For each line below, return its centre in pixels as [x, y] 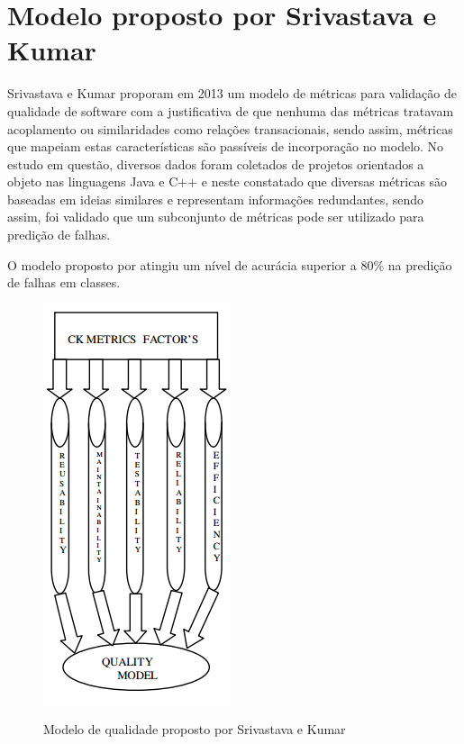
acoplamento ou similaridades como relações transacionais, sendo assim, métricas [230, 128]
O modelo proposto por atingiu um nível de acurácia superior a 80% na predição [230, 264]
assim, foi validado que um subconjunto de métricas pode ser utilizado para [216, 217]
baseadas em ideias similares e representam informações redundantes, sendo [216, 199]
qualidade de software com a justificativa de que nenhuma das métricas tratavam [231, 110]
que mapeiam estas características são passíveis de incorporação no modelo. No [226, 146]
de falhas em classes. [64, 282]
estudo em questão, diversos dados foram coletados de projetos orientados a [216, 163]
